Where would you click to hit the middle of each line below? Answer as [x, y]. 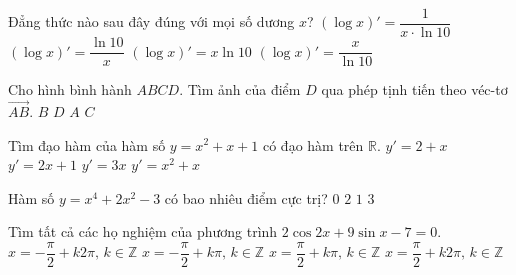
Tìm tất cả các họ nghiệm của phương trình [143, 231]
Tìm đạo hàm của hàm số [87, 144]
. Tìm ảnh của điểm [240, 89]
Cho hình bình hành [70, 89]
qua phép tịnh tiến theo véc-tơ [414, 89]
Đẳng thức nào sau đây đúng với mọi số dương [151, 21]
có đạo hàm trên [313, 144]
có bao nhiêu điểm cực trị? [246, 197]
